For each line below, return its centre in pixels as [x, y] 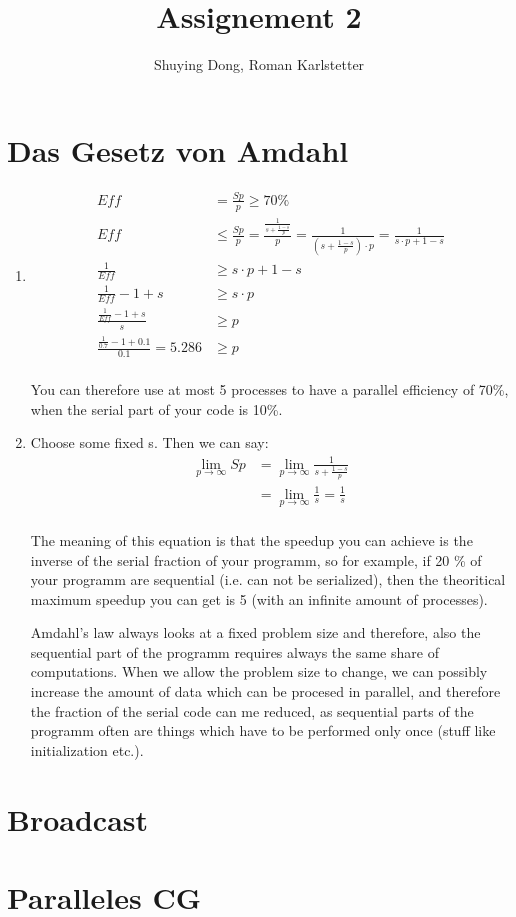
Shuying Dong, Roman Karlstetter [259, 64]
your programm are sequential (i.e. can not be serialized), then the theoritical [268, 579]
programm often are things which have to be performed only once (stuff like [263, 730]
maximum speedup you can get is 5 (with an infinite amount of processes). [259, 598]
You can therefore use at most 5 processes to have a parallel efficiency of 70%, [269, 389]
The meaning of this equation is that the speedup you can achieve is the [251, 539]
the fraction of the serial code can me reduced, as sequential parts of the [252, 710]
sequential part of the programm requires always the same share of [234, 651]
